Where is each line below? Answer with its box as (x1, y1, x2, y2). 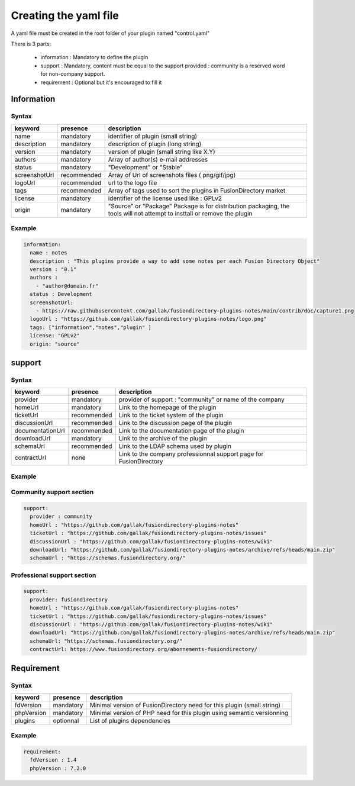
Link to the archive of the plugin (118, 434, 207, 443)
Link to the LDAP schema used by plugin (118, 442, 232, 450)
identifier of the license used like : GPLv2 (108, 194, 222, 202)
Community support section (11, 488, 94, 497)
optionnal (53, 716, 79, 724)
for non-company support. (40, 70, 106, 78)
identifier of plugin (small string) (108, 132, 198, 140)
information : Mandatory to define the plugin (40, 54, 149, 61)
